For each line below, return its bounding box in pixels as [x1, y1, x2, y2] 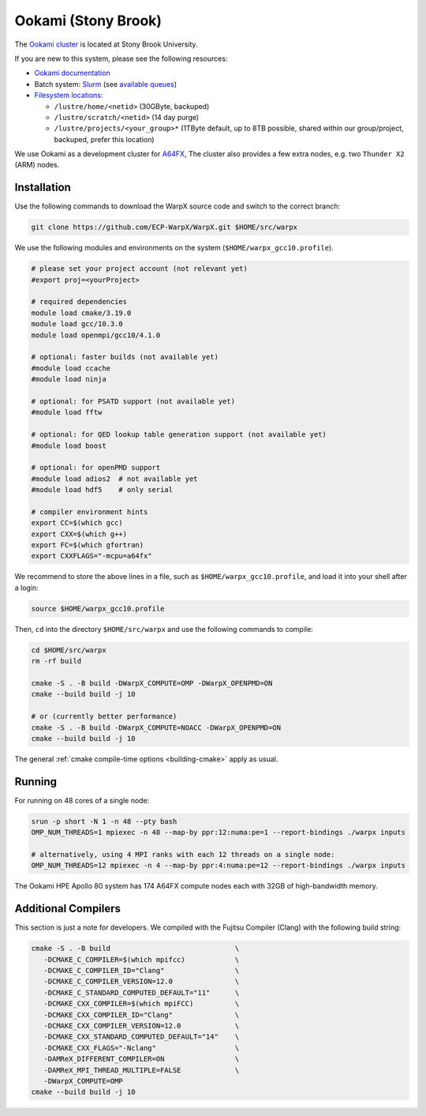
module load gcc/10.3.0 [31, 320, 124, 329]
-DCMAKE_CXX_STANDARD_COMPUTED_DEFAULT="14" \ [43, 1032, 240, 1042]
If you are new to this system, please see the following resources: [14, 54, 228, 63]
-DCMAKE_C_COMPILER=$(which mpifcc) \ [43, 955, 240, 964]
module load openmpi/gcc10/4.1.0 [31, 330, 161, 340]
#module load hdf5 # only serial [31, 486, 174, 494]
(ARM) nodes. [14, 160, 60, 170]
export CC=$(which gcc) [31, 518, 124, 528]
